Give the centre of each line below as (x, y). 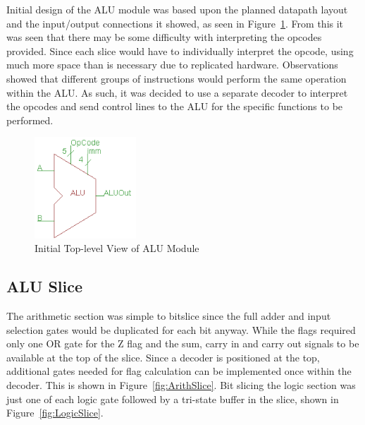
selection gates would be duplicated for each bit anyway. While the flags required (181, 329)
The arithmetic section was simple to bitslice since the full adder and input (169, 315)
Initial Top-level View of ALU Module (117, 248)
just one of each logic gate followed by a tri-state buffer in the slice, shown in (173, 399)
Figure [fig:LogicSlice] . (55, 413)
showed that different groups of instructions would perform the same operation (177, 78)
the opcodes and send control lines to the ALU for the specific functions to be (175, 106)
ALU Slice (45, 286)
